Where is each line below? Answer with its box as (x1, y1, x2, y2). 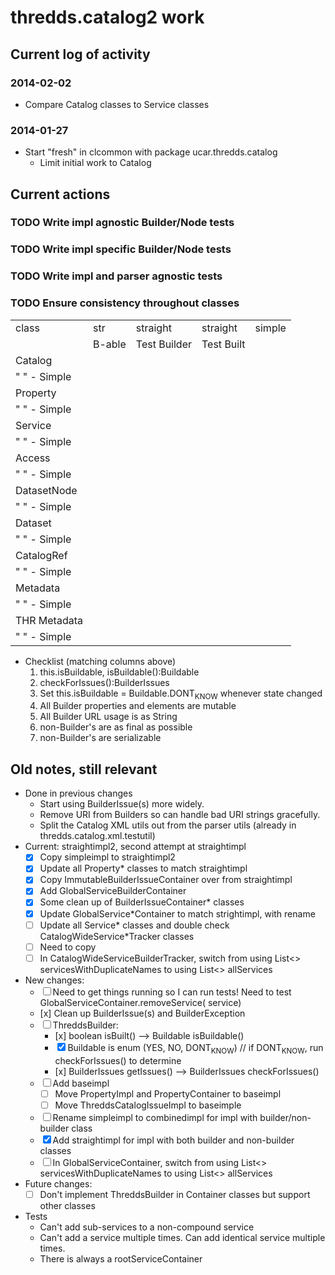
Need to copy (39, 941, 97, 953)
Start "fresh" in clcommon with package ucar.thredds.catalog (24, 146, 278, 158)
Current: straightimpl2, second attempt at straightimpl (24, 841, 247, 853)
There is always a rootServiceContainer (39, 1252, 203, 1265)
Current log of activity (10, 46, 151, 63)
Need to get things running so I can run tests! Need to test (52, 986, 292, 998)
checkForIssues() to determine (54, 1054, 182, 1066)
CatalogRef (15, 548, 68, 562)
